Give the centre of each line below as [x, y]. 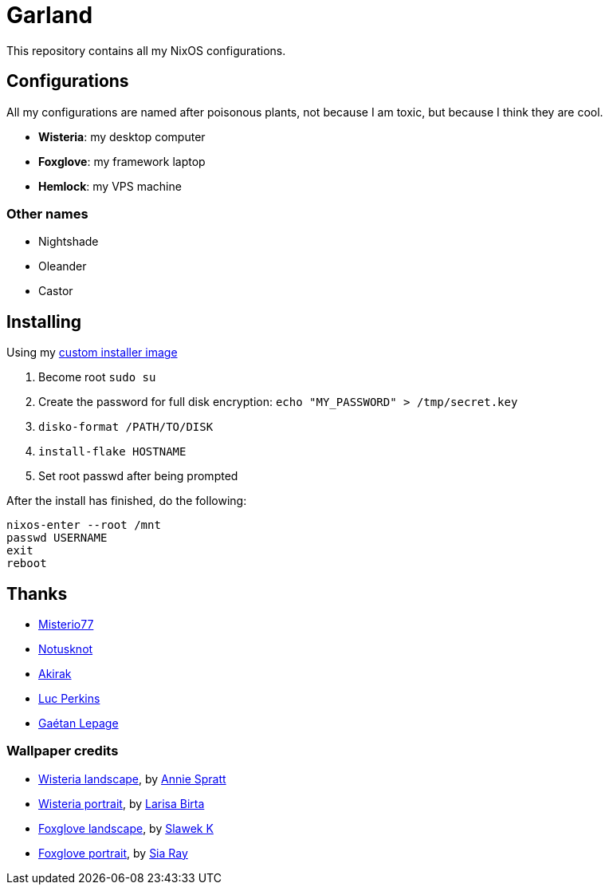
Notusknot [66, 649]
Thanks [37, 593]
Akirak [55, 674]
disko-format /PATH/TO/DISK [126, 427]
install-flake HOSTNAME [112, 452]
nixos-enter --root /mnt [84, 525]
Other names [47, 213]
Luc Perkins [69, 699]
